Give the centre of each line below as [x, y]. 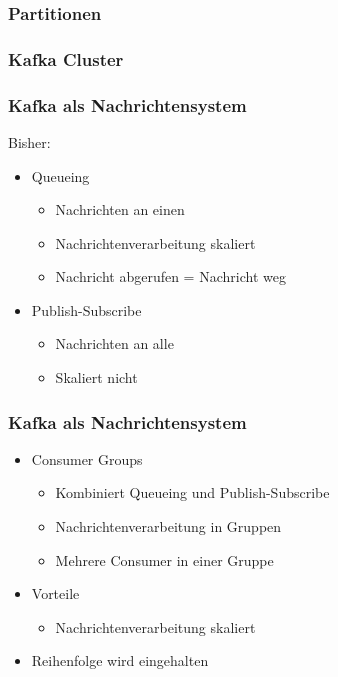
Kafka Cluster [66, 58]
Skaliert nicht [96, 377]
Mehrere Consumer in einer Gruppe [164, 559]
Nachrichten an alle [114, 343]
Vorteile [55, 593]
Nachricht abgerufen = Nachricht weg [170, 276]
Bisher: [29, 141]
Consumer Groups [87, 458]
